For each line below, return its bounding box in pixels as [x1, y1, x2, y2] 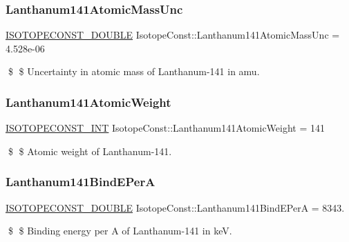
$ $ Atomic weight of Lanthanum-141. [8, 143, 172, 158]
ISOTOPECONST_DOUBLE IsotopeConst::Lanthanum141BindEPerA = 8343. [6, 200, 345, 214]
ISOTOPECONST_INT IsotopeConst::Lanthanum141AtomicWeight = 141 [6, 121, 325, 135]
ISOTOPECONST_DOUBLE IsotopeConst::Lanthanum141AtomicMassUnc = [6, 28, 340, 42]
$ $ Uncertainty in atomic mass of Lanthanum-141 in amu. [8, 64, 260, 79]
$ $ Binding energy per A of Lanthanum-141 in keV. [8, 223, 232, 238]
